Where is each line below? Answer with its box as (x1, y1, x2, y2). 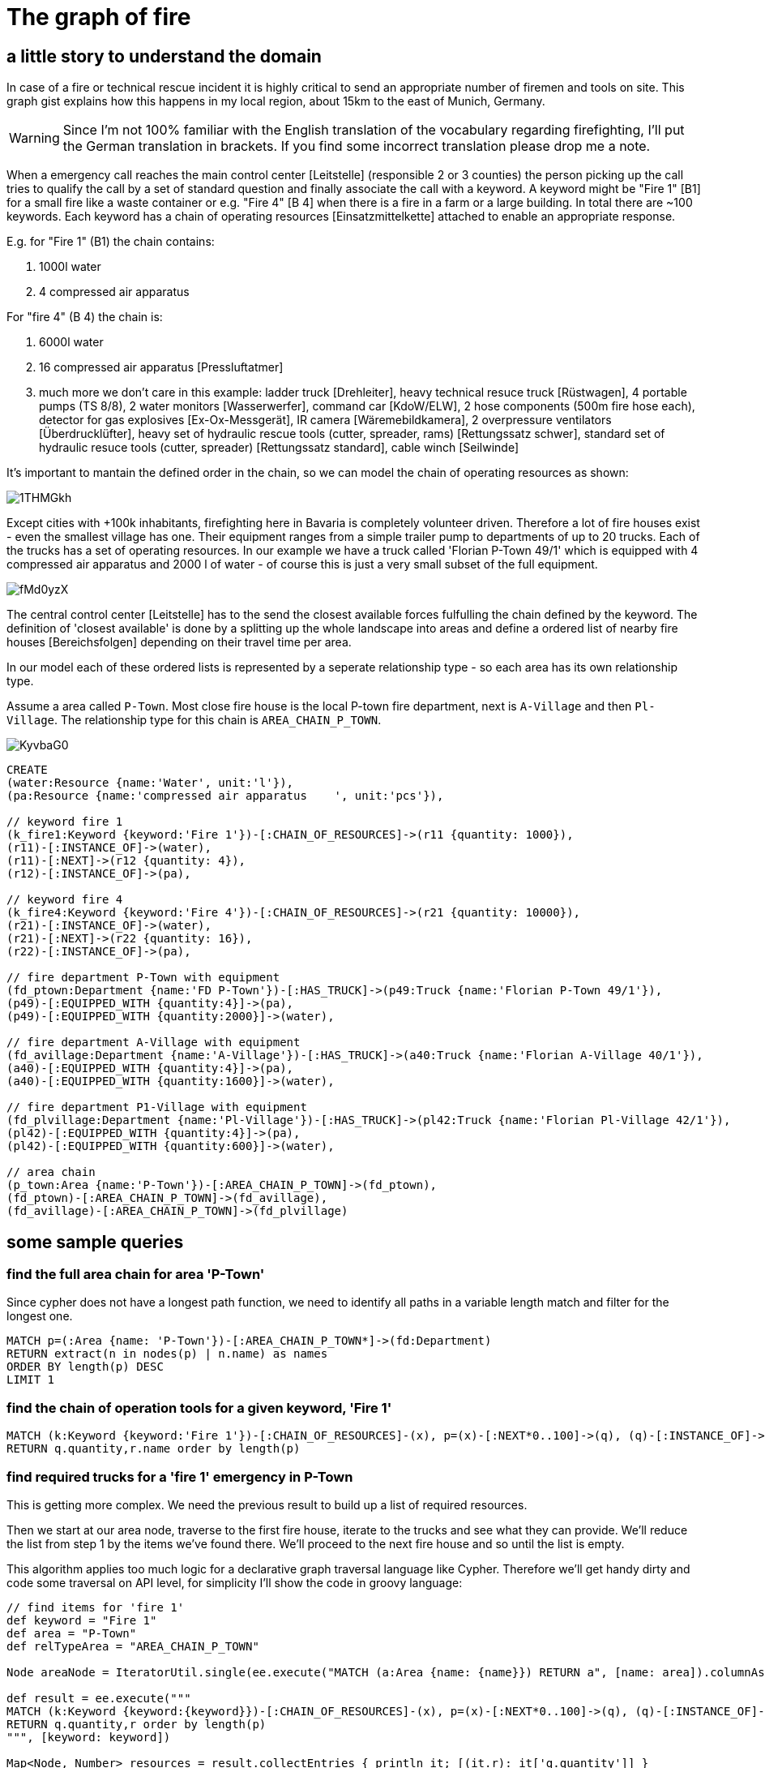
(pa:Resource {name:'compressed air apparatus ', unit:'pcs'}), (6, 789, 444, 803)
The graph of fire (6, 3, 191, 31)
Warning (9, 130, 60, 147)
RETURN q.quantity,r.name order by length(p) (6, 1442, 301, 1456)
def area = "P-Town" (6, 1626, 137, 1640)
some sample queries (6, 1231, 184, 1252)
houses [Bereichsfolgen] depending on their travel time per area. (6, 635, 352, 650)
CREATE (6, 763, 48, 777)
